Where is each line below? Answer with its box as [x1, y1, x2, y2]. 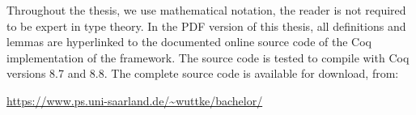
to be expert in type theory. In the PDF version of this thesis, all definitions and [6, 17, 406, 34]
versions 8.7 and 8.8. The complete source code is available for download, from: [6, 65, 399, 82]
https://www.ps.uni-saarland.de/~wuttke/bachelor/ [6, 92, 263, 109]
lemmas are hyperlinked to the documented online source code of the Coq [6, 33, 371, 50]
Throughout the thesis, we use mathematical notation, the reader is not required [6, 2, 406, 18]
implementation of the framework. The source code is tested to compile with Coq [6, 49, 410, 66]
